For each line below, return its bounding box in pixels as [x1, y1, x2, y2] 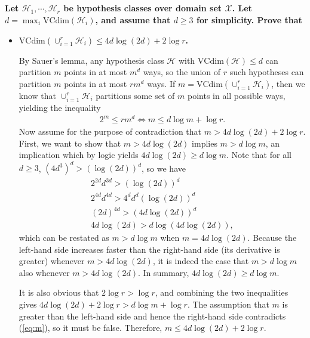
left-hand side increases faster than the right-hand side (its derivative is [19, 243, 280, 255]
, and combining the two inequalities [155, 286, 288, 299]
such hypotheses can [229, 66, 304, 78]
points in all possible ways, [187, 89, 286, 101]
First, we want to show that [19, 137, 121, 149]
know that [19, 89, 57, 101]
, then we [271, 77, 305, 89]
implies [192, 137, 217, 149]
